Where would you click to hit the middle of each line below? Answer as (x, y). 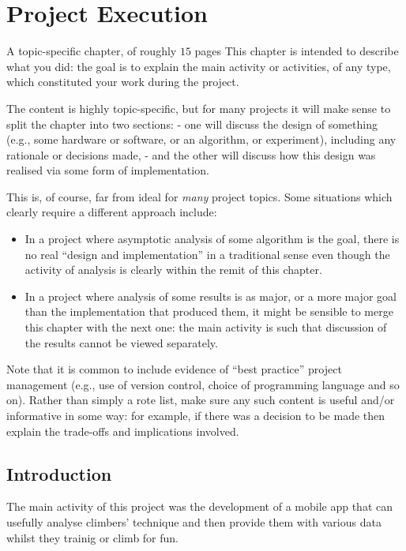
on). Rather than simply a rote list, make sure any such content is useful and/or (201, 400)
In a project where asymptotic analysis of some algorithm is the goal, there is (212, 239)
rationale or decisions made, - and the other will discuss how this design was (191, 154)
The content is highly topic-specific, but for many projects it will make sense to (199, 108)
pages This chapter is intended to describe (297, 51)
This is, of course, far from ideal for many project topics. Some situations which (199, 196)
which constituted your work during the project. (123, 82)
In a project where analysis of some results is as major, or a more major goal (211, 296)
